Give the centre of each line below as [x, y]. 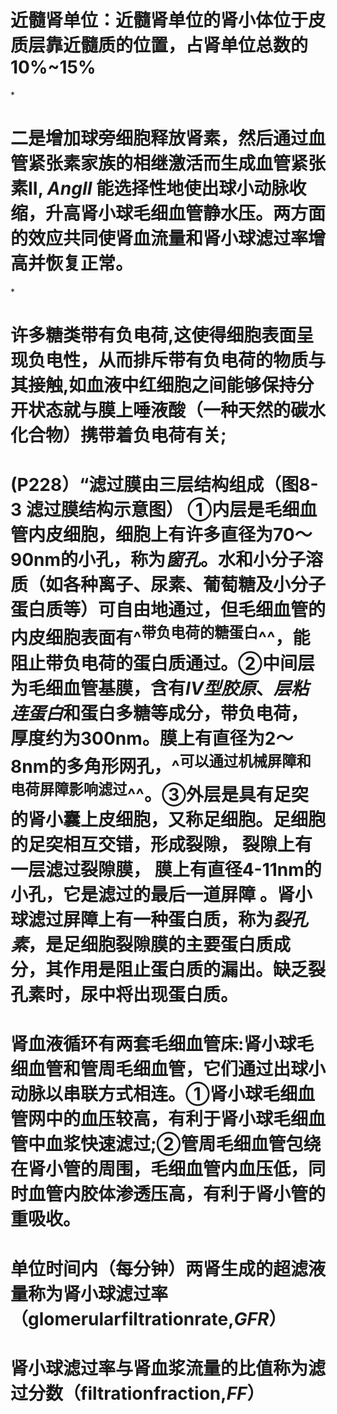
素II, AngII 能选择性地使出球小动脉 [150, 188]
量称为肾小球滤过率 [89, 1293]
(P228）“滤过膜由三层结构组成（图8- [164, 485]
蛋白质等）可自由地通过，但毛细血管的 [168, 610]
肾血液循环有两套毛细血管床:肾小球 [153, 1044]
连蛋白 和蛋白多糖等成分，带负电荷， [159, 713]
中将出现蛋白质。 [168, 995]
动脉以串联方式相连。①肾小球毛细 [154, 1094]
